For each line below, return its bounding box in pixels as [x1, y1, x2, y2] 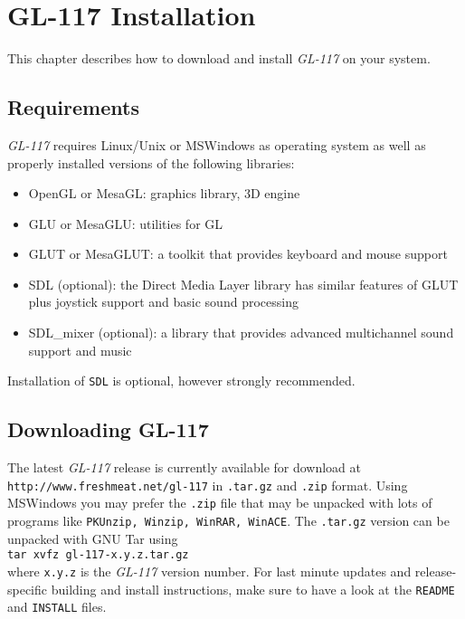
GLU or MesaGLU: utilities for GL [28, 214, 223, 233]
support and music [28, 340, 132, 359]
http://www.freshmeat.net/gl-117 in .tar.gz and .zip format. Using [7, 475, 408, 494]
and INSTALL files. [7, 597, 107, 616]
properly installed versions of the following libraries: [7, 153, 295, 172]
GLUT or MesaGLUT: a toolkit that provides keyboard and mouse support [28, 244, 448, 263]
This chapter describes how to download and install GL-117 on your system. [7, 49, 431, 68]
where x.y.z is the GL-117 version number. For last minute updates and [7, 561, 412, 580]
